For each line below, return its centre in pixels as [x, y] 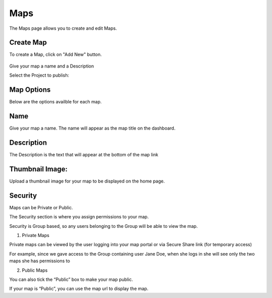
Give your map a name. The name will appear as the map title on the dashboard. [92, 128]
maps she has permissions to [40, 261]
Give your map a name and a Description [52, 66]
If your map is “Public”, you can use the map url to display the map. [79, 289]
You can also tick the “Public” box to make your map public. [71, 279]
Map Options [30, 90]
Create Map [28, 43]
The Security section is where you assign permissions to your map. [79, 217]
